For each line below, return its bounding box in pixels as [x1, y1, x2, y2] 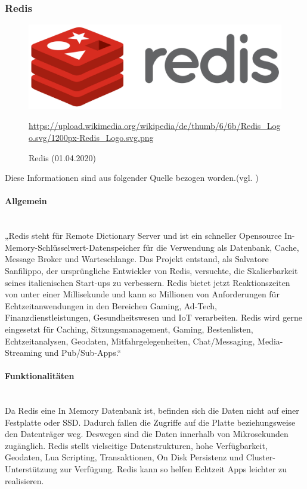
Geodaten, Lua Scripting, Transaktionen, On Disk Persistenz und [5, 451, 244, 463]
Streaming [5, 346, 42, 359]
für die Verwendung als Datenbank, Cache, [142, 241, 299, 253]
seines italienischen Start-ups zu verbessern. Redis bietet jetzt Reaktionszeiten [5, 276, 290, 288]
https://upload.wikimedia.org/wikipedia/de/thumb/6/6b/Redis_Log [29, 119, 281, 132]
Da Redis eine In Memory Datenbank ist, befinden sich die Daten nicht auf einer [5, 404, 299, 417]
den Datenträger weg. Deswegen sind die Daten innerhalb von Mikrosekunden [5, 428, 289, 440]
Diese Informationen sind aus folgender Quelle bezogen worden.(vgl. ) [5, 171, 259, 184]
